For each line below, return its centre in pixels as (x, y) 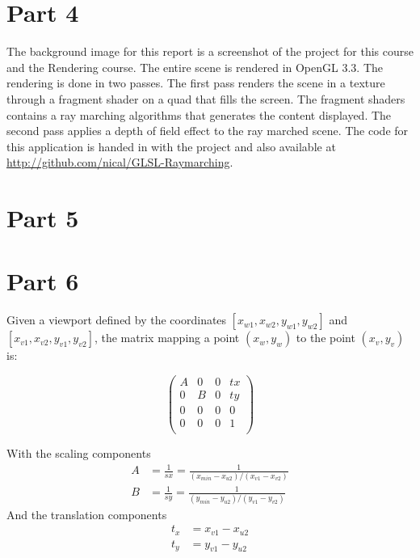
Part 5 (43, 218)
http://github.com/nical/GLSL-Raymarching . (120, 162)
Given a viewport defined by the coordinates (117, 320)
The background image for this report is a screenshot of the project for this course (210, 51)
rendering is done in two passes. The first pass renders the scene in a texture (196, 83)
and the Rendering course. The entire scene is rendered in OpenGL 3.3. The (195, 67)
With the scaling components (79, 453)
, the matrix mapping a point (167, 338)
